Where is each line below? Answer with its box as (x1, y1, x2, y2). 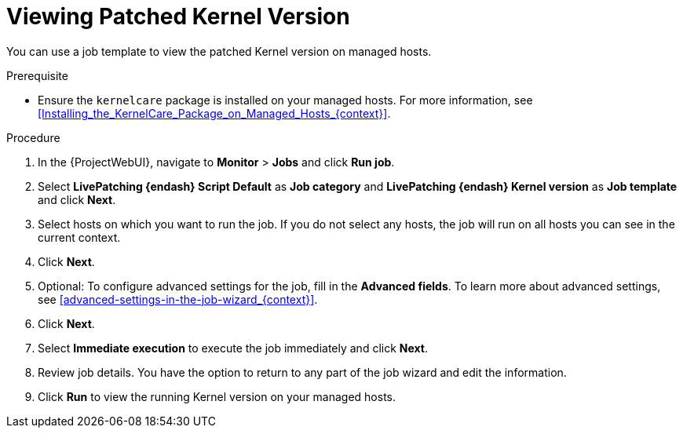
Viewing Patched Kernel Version (6, 3, 350, 30)
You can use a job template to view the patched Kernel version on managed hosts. (6, 44, 432, 58)
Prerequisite (6, 68, 68, 82)
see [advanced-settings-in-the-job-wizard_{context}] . (38, 292, 318, 306)
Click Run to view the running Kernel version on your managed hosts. (38, 389, 396, 403)
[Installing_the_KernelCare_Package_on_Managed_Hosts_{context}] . (38, 106, 391, 120)
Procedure (6, 130, 60, 144)
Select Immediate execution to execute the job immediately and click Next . (38, 341, 429, 355)
